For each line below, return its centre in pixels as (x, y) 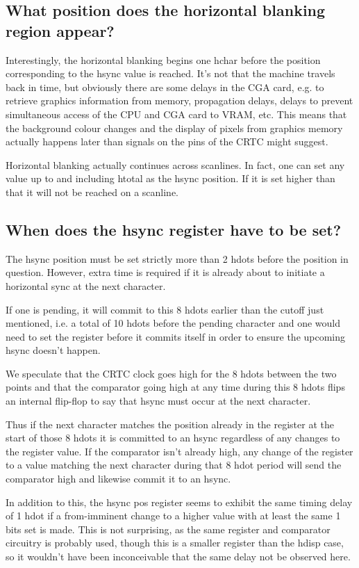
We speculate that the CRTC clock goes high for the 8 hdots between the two (171, 373)
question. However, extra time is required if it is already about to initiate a (165, 272)
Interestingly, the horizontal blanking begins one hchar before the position (163, 59)
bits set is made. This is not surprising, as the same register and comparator (168, 529)
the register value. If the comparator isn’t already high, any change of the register (179, 451)
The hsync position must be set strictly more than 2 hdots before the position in (177, 258)
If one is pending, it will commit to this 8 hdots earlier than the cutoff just (165, 309)
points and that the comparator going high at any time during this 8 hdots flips (175, 387)
